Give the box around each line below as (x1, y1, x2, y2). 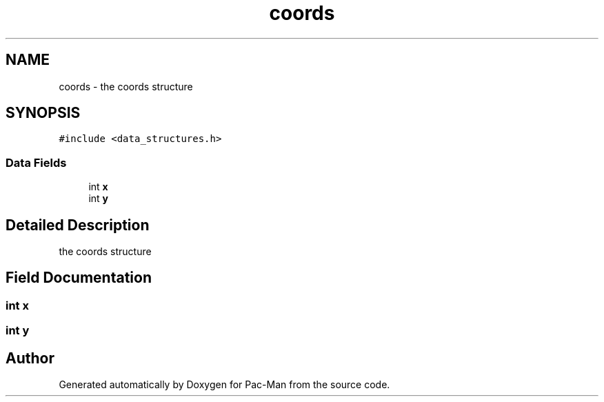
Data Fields (6, 155, 67, 170)
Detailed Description (6, 216, 150, 234)
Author (6, 349, 54, 367)
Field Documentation (6, 269, 152, 287)
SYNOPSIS (6, 104, 81, 122)
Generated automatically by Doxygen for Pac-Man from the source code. (59, 379, 390, 391)
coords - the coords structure (59, 80, 193, 92)
